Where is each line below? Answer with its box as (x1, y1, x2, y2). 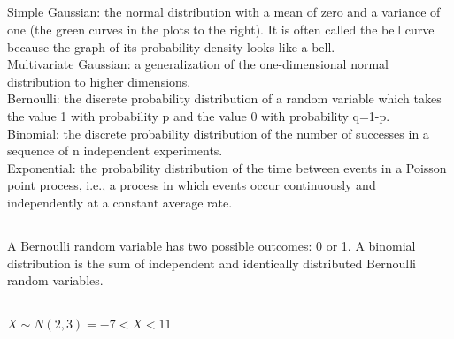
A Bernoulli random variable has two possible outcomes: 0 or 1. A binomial (7, 236, 416, 254)
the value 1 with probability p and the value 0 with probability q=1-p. (7, 106, 390, 124)
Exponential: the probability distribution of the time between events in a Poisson (7, 158, 447, 177)
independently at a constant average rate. (7, 192, 233, 211)
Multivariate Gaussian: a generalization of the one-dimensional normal (7, 55, 389, 73)
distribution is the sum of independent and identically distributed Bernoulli (7, 253, 416, 272)
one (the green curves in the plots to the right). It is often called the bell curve (7, 19, 435, 38)
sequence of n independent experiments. (7, 141, 223, 160)
